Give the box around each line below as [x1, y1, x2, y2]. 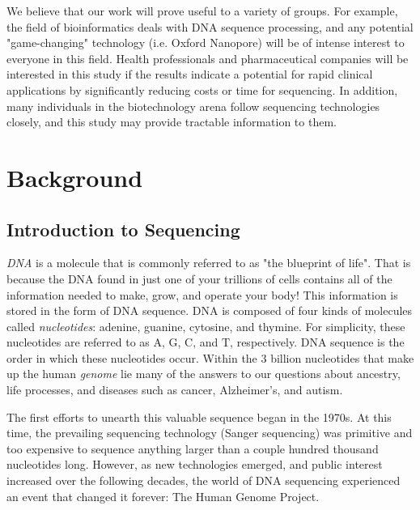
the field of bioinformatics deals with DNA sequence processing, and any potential [6, 18, 414, 35]
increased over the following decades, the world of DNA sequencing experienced [6, 472, 401, 489]
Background [6, 160, 143, 193]
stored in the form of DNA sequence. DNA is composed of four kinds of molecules [6, 302, 413, 319]
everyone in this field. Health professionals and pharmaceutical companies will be [6, 49, 409, 66]
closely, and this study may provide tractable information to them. [6, 113, 337, 130]
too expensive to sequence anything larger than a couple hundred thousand [6, 440, 379, 457]
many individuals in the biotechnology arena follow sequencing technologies [6, 97, 380, 114]
